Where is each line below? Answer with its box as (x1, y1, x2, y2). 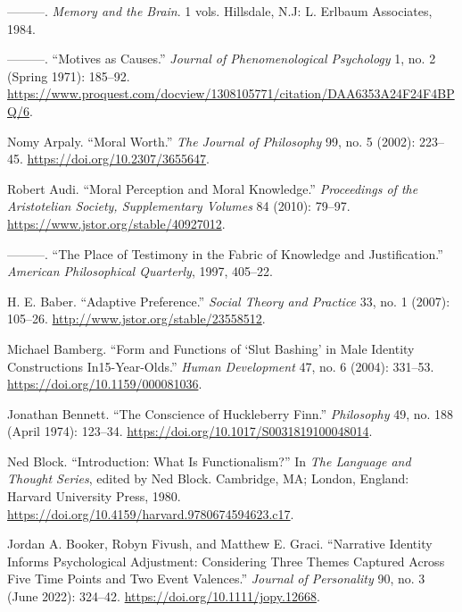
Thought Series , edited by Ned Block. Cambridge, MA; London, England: (7, 469, 409, 488)
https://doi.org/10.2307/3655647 (27, 149, 206, 168)
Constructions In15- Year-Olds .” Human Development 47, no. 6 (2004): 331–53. (7, 356, 434, 375)
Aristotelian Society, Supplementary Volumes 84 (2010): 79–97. (7, 197, 351, 215)
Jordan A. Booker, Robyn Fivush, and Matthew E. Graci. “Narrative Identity (7, 534, 433, 553)
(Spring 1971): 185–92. (7, 66, 130, 85)
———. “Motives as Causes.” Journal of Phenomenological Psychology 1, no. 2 (7, 49, 436, 68)
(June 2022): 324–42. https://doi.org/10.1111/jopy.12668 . (7, 587, 320, 606)
